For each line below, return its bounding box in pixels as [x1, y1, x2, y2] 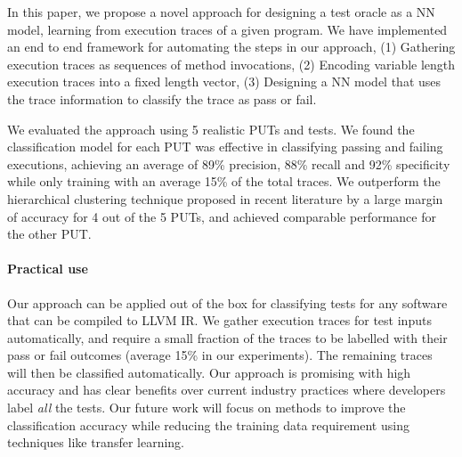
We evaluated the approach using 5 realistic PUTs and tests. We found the [7, 119, 415, 138]
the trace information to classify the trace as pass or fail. [7, 89, 317, 108]
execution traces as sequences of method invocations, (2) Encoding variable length [7, 54, 456, 73]
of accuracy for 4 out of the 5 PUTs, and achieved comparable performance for [7, 207, 436, 225]
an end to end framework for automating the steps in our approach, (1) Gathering [7, 37, 456, 56]
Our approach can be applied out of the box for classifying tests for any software [7, 293, 448, 312]
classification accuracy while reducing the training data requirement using [7, 415, 409, 434]
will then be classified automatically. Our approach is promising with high [7, 363, 411, 381]
